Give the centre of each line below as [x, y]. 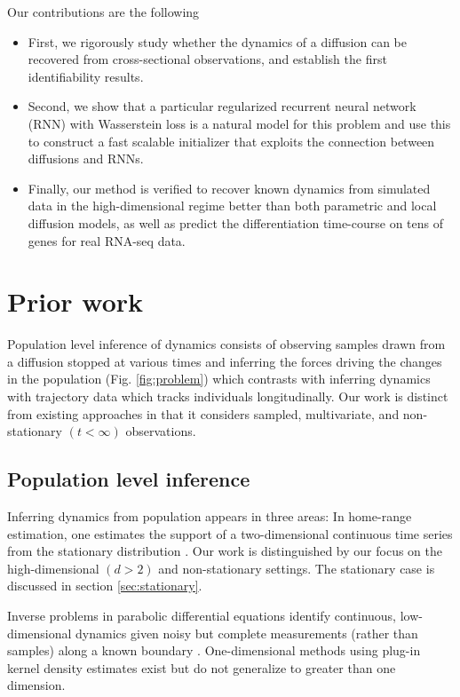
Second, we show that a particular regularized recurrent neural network [222, 106]
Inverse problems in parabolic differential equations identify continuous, [202, 615]
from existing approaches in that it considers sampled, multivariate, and [203, 413]
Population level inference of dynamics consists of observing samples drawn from [226, 344]
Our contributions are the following [103, 12]
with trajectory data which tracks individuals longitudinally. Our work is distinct [228, 396]
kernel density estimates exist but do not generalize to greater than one [202, 667]
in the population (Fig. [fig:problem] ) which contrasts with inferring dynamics [219, 379]
